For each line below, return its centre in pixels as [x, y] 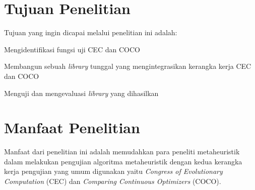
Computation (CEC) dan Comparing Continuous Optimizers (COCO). [113, 181]
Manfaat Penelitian [72, 127]
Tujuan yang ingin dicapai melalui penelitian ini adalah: [91, 32]
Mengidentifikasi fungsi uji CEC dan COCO [72, 49]
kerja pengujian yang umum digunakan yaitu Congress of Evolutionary [113, 171]
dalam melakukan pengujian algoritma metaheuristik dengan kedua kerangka [123, 161]
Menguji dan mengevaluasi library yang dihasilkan [81, 93]
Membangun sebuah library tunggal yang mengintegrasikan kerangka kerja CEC [128, 66]
